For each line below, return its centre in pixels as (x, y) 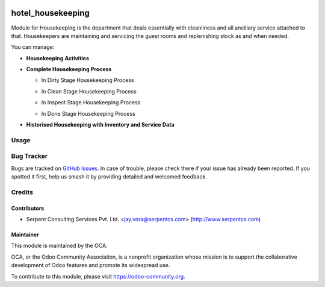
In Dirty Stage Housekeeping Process (88, 80)
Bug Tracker (29, 156)
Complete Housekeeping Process (69, 69)
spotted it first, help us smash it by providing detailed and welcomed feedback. (109, 177)
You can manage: (33, 47)
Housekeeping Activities (58, 58)
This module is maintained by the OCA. (59, 246)
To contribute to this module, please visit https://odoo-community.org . (98, 276)
